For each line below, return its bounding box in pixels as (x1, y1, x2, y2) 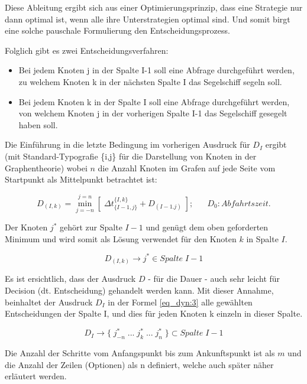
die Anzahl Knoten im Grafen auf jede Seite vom (98, 161, 276, 174)
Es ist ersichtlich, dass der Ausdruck (5, 272, 136, 285)
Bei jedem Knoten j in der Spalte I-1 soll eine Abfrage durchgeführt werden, (18, 64, 295, 76)
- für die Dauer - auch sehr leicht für (148, 272, 280, 285)
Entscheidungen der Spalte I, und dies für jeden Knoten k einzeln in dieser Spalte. (5, 307, 303, 320)
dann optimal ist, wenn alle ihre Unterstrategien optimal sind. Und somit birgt (5, 12, 290, 25)
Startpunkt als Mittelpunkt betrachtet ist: (5, 173, 157, 186)
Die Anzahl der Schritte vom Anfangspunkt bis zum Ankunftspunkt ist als (5, 347, 275, 359)
